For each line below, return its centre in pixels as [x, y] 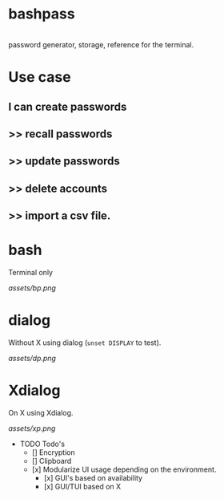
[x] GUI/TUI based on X [82, 486]
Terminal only [31, 273]
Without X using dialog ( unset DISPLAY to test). [85, 343]
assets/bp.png [32, 288]
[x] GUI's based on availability [93, 477]
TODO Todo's [42, 444]
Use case [40, 77]
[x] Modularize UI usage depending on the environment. [124, 469]
